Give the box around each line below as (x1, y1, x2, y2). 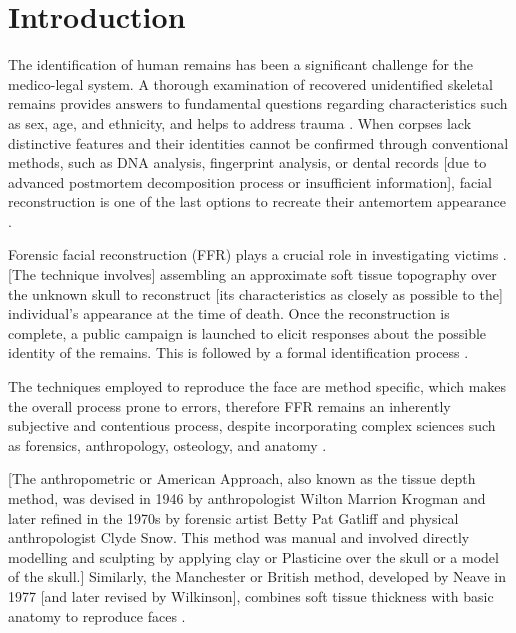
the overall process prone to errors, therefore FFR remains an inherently (8, 395, 451, 416)
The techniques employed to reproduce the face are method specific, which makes (8, 376, 507, 397)
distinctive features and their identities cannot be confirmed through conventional (8, 132, 509, 153)
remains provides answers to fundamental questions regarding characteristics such (8, 93, 508, 114)
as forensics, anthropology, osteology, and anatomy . (8, 434, 327, 455)
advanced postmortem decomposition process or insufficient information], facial (8, 171, 492, 192)
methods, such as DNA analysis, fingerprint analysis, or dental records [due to (8, 152, 487, 173)
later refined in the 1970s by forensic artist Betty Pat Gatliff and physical (8, 507, 459, 528)
